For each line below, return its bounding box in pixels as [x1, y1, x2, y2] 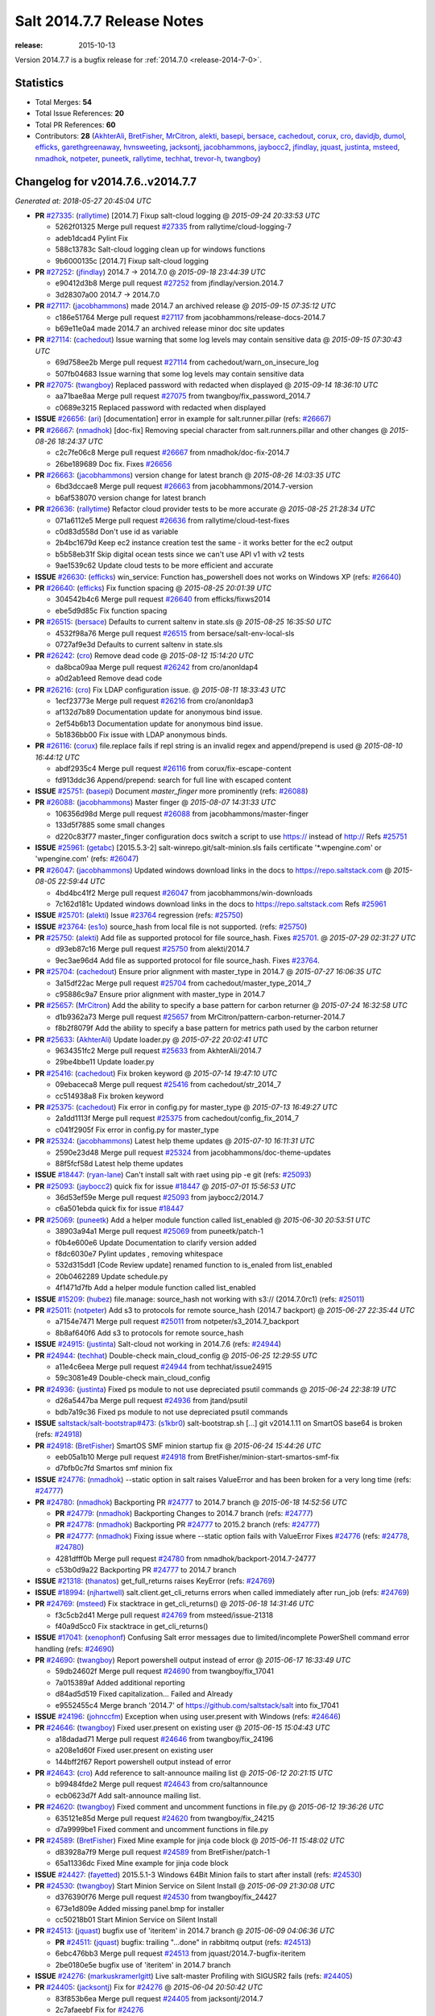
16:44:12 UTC [35, 752, 80, 762]
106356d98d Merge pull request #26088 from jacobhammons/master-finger [55, 809, 309, 818]
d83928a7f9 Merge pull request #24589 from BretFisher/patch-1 [55, 1847, 270, 1856]
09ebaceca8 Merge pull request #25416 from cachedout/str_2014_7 [55, 1080, 282, 1089]
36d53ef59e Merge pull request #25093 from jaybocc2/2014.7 [55, 1193, 264, 1202]
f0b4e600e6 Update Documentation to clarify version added [55, 1238, 257, 1248]
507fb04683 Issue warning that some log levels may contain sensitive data [55, 369, 304, 378]
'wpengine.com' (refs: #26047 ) [35, 854, 139, 864]
